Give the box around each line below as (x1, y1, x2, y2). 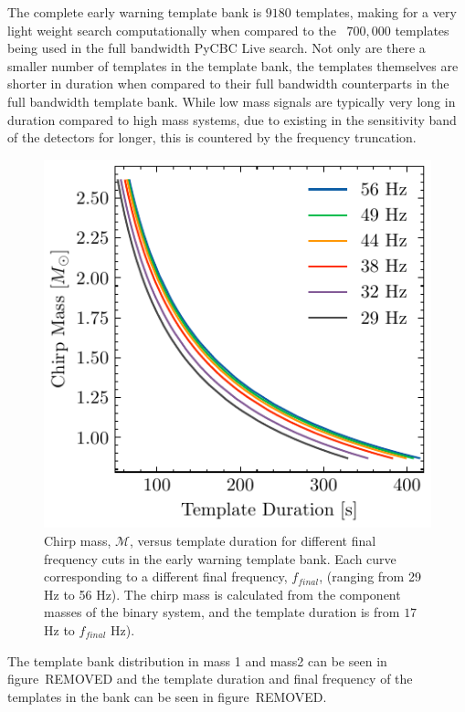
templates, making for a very (295, 3, 457, 21)
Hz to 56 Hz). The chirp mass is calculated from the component (44, 584, 401, 603)
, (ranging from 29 (319, 567, 421, 586)
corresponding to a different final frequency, (44, 567, 288, 586)
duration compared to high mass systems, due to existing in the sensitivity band (7, 110, 457, 129)
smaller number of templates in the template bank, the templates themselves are (7, 56, 459, 75)
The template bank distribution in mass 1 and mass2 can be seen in (7, 651, 387, 670)
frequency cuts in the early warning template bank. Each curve (44, 549, 396, 568)
